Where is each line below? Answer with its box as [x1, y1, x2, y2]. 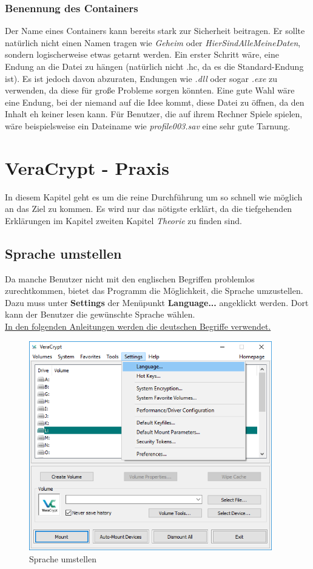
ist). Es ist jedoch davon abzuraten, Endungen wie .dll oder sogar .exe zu [5, 72, 278, 84]
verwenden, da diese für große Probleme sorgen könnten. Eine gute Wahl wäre [5, 84, 295, 97]
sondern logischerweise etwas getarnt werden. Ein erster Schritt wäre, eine [5, 48, 279, 61]
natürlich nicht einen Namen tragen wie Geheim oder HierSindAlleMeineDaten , [5, 36, 301, 49]
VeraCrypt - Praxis [5, 155, 170, 180]
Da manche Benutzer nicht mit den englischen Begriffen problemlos [5, 272, 255, 285]
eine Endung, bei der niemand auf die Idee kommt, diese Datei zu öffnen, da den [5, 95, 305, 108]
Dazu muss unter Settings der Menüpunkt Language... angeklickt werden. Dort [5, 296, 309, 308]
